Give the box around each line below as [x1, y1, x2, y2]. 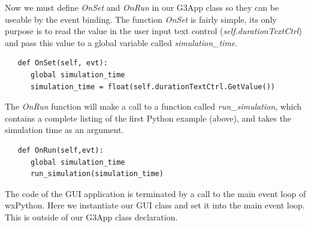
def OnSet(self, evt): [17, 59, 108, 68]
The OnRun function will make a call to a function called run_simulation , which [5, 100, 302, 113]
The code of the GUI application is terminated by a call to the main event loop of [5, 187, 306, 199]
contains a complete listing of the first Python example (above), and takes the [5, 111, 292, 124]
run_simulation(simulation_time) [30, 170, 164, 178]
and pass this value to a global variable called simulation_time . [5, 36, 238, 49]
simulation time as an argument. [5, 123, 124, 136]
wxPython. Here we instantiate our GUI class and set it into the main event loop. [5, 199, 305, 211]
